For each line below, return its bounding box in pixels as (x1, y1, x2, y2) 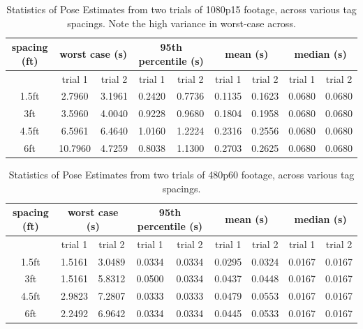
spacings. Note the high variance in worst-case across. (67, 15, 296, 30)
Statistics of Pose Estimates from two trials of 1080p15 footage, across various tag (6, 2, 357, 16)
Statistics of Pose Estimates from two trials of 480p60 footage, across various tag (8, 167, 355, 182)
